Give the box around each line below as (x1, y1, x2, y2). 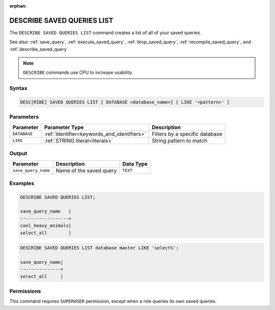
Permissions (9, 288, 41, 295)
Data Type (122, 160, 148, 167)
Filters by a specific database (152, 130, 223, 137)
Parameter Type (44, 124, 84, 131)
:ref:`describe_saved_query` (9, 46, 68, 52)
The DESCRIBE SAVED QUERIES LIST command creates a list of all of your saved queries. (9, 30, 201, 36)
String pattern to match (152, 137, 208, 144)
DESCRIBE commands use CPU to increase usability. (23, 69, 133, 76)
